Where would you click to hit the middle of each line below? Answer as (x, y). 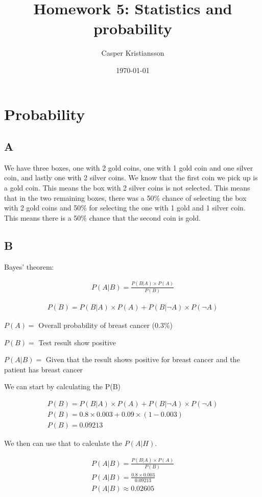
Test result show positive (77, 342)
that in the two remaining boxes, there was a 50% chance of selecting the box (125, 197)
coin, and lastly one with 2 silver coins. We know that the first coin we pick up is (131, 178)
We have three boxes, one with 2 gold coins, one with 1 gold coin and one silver (129, 167)
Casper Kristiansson (133, 53)
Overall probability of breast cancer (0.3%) (106, 325)
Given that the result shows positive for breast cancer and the (143, 359)
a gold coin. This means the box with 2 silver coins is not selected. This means (127, 188)
